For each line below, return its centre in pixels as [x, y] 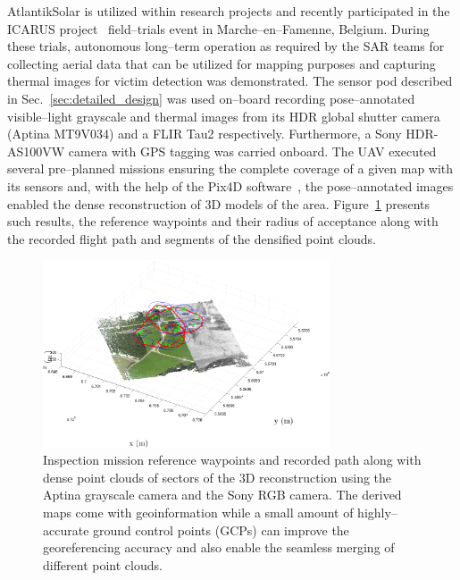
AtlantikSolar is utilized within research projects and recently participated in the [229, 11]
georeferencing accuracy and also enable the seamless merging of [219, 547]
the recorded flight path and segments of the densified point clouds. [192, 238]
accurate [66, 530]
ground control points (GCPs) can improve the [221, 530]
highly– [377, 512]
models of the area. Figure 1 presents [327, 203]
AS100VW [36, 151]
